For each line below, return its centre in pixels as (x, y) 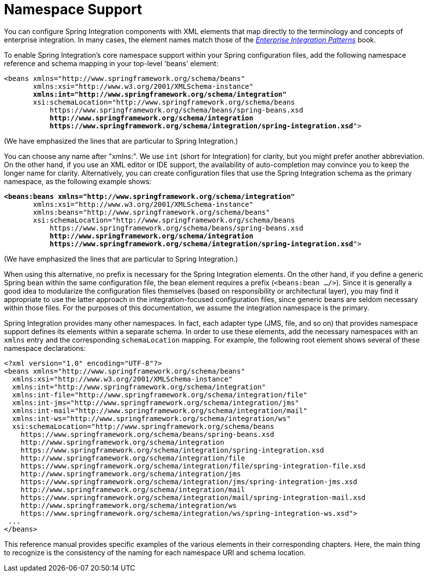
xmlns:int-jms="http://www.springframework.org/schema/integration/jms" (156, 403)
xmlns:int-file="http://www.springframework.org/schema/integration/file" (160, 395)
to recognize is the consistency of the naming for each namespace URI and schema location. (155, 552)
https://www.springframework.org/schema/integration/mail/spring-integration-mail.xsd (193, 497)
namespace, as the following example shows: (78, 181)
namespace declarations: (45, 348)
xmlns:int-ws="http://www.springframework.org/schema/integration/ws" (151, 418)
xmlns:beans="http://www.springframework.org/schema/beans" (152, 212)
